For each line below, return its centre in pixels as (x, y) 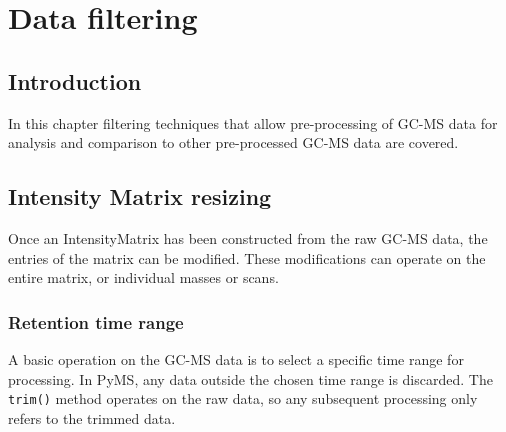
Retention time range (96, 321)
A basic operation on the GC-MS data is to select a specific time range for (236, 358)
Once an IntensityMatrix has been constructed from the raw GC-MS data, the (248, 237)
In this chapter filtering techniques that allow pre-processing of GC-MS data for (253, 122)
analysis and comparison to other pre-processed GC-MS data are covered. (233, 142)
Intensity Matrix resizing (140, 196)
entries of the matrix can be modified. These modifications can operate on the (247, 257)
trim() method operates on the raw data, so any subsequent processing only (243, 398)
